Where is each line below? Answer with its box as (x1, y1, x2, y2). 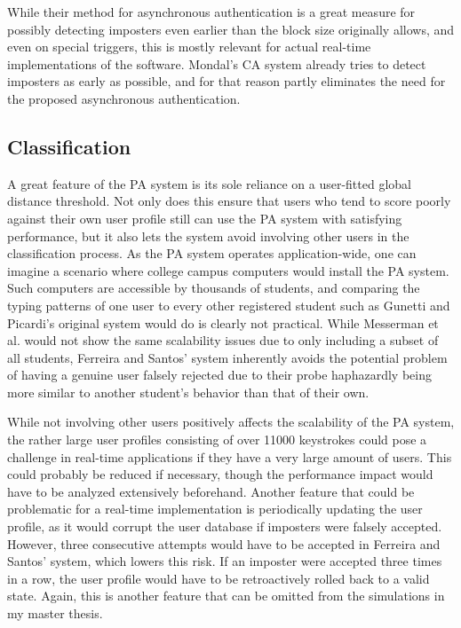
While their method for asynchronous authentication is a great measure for (7, 3, 416, 20)
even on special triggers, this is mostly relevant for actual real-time (7, 37, 371, 56)
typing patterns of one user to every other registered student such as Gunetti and (7, 295, 450, 314)
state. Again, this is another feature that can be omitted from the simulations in (7, 586, 445, 605)
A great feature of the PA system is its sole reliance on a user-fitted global (7, 174, 411, 192)
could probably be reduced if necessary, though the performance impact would (7, 465, 433, 483)
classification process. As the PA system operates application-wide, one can (7, 244, 417, 263)
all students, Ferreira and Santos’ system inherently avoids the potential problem (7, 348, 448, 366)
